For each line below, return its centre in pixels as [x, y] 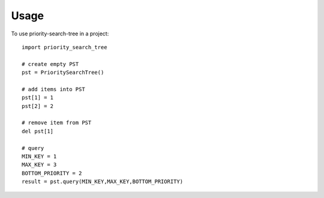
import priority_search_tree [64, 47]
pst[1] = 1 [38, 98]
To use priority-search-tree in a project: [60, 34]
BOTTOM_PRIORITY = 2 [52, 173]
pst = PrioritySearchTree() [63, 73]
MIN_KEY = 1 [39, 157]
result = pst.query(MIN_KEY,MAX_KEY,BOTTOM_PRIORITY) [102, 182]
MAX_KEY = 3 [39, 165]
